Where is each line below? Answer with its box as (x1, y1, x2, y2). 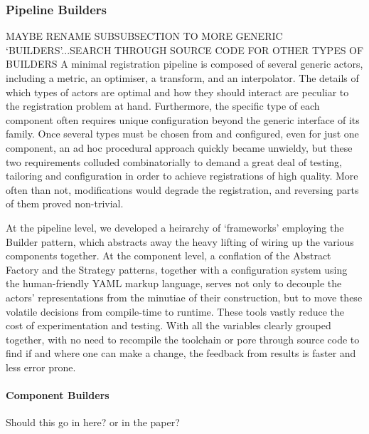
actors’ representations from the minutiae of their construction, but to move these (6, 289, 363, 304)
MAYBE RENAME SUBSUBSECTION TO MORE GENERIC (6, 29, 283, 43)
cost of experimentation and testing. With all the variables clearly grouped (6, 318, 331, 333)
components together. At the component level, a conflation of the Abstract (6, 248, 331, 263)
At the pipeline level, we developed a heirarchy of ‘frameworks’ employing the (6, 219, 344, 234)
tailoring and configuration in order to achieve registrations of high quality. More (6, 168, 358, 183)
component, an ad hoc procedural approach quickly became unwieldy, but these (6, 140, 353, 155)
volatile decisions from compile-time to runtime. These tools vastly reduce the (6, 304, 345, 319)
